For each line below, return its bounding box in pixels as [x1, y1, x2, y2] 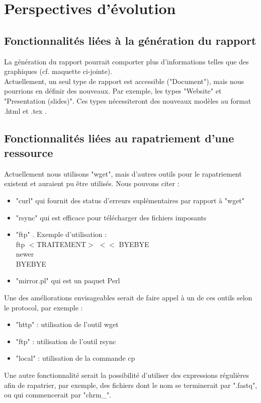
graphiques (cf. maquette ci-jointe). [4, 66, 113, 76]
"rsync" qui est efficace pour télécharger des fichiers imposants [16, 212, 207, 222]
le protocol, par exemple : [4, 302, 83, 312]
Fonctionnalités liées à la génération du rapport [4, 32, 256, 48]
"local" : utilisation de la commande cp [16, 353, 135, 363]
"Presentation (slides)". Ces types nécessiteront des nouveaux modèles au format [4, 95, 251, 106]
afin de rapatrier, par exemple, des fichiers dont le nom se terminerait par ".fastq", [4, 379, 257, 390]
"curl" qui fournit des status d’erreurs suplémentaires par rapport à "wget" [16, 195, 245, 205]
